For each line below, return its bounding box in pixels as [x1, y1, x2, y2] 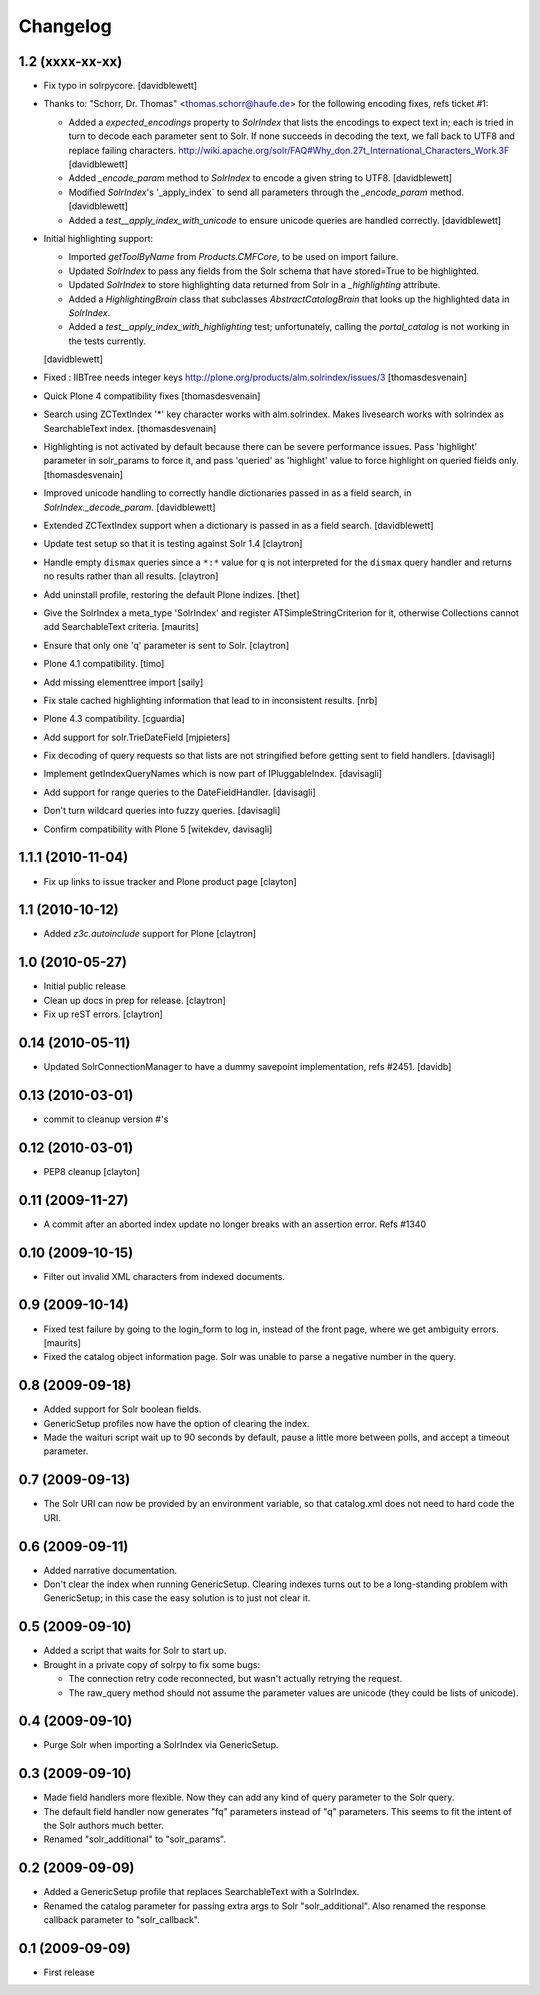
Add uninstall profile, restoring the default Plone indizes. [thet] [43, 588, 300, 600]
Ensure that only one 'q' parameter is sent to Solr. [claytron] [43, 639, 290, 651]
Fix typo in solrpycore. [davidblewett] [43, 80, 198, 92]
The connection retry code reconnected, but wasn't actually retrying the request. [68, 1673, 403, 1685]
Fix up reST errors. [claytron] [43, 1008, 164, 1020]
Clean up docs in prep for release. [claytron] [43, 994, 227, 1006]
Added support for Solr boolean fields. [43, 1403, 202, 1415]
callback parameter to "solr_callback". [43, 1914, 200, 1926]
